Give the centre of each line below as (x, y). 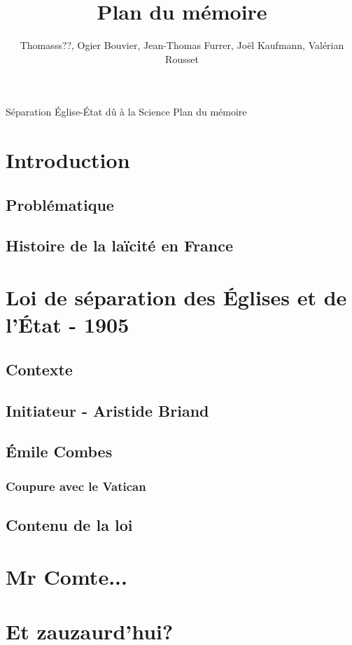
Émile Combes (59, 451)
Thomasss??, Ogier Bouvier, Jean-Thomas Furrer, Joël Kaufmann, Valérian (182, 45)
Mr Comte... (66, 576)
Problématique (60, 204)
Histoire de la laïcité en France (120, 245)
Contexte (39, 369)
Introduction (68, 160)
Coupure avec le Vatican (76, 486)
